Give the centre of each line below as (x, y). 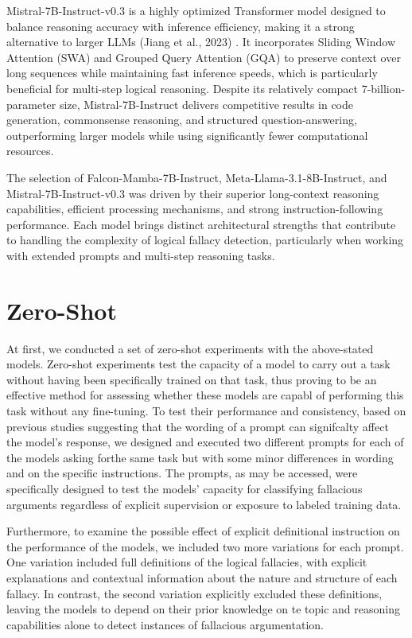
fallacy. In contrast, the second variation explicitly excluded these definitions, (194, 593)
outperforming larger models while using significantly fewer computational (187, 135)
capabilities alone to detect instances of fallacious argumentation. (165, 624)
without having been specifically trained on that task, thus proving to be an (192, 379)
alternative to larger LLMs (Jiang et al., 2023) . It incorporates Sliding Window (201, 42)
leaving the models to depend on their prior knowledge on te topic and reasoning (203, 609)
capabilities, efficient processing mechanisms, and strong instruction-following (195, 209)
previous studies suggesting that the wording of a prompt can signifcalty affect (198, 426)
